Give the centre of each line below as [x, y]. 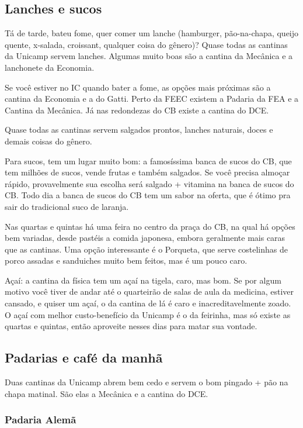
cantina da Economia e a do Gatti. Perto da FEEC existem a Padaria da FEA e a [152, 99]
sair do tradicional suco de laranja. [67, 206]
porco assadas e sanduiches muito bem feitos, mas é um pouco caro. [126, 260]
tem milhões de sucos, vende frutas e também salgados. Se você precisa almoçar [147, 172]
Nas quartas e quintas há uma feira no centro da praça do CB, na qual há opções [150, 226]
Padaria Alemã [41, 420]
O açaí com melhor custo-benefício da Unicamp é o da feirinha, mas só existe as [148, 314]
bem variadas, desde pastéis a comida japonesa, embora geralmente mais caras [145, 238]
